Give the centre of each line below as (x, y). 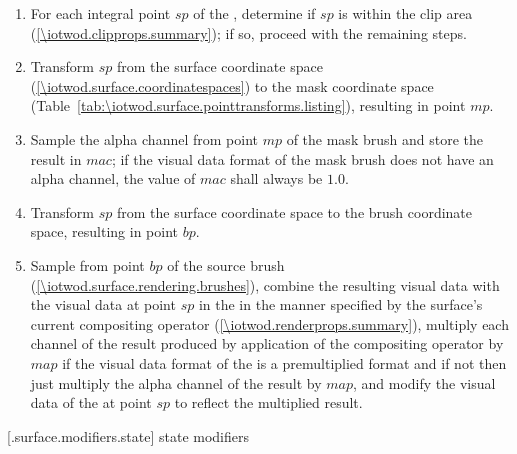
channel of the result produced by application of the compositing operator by (267, 343)
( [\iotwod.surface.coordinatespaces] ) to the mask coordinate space (232, 85)
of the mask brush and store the (384, 138)
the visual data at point (103, 304)
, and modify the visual (424, 382)
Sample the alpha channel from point (144, 138)
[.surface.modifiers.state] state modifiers (128, 435)
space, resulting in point (104, 231)
